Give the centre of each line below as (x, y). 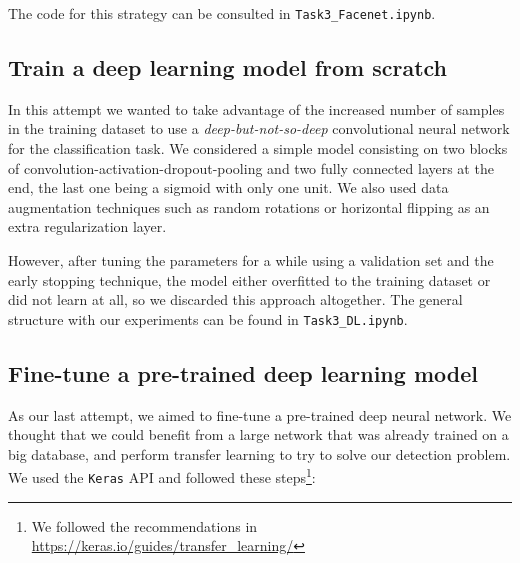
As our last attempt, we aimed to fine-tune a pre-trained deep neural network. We (260, 414)
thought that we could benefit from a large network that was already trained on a (258, 434)
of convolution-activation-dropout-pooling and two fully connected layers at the (251, 167)
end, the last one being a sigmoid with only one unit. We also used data (228, 187)
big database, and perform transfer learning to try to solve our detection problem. (259, 453)
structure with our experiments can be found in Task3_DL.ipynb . (208, 318)
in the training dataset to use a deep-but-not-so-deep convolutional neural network (259, 128)
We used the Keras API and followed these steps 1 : (162, 476)
